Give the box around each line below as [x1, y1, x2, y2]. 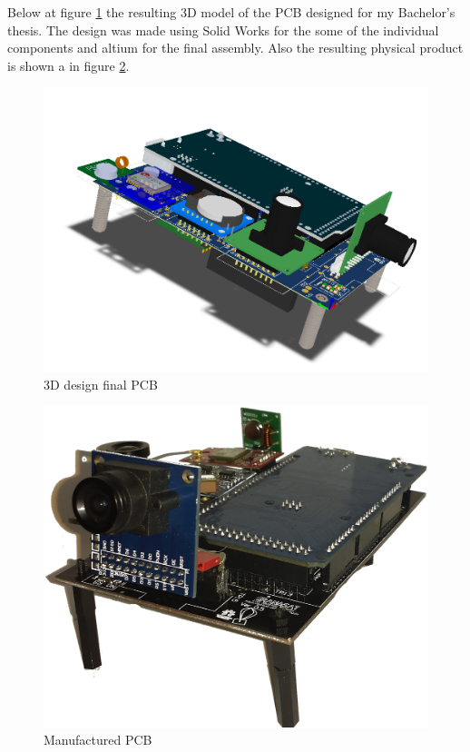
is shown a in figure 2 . [7, 55, 130, 74]
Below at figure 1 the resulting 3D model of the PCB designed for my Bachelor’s [7, 3, 455, 21]
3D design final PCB [44, 374, 158, 393]
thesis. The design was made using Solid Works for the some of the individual [7, 20, 439, 39]
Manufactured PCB [44, 730, 152, 749]
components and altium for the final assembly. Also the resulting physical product [7, 38, 464, 57]
